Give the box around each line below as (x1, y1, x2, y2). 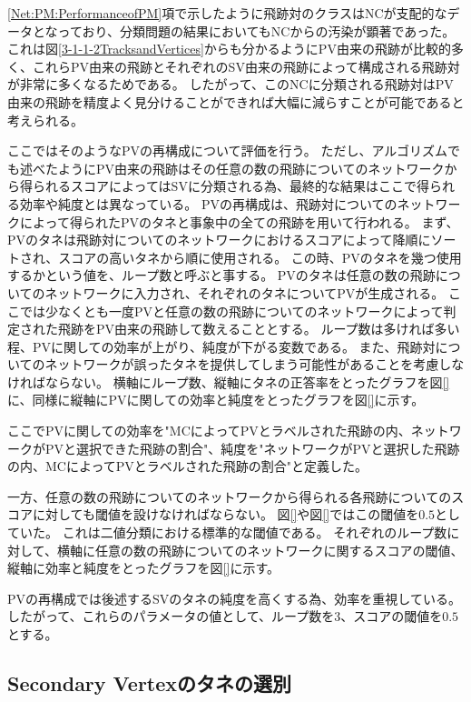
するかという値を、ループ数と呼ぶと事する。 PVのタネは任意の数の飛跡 (7, 266, 436, 285)
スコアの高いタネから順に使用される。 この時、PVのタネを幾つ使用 (58, 247, 462, 266)
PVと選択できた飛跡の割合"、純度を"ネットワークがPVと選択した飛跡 (44, 438, 460, 457)
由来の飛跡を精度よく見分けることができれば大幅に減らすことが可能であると (7, 92, 465, 111)
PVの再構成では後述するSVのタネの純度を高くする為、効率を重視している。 (7, 588, 461, 607)
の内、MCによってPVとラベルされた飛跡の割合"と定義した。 (7, 456, 368, 476)
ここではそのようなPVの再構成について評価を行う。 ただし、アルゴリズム (7, 141, 448, 160)
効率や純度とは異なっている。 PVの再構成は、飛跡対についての (19, 194, 397, 213)
